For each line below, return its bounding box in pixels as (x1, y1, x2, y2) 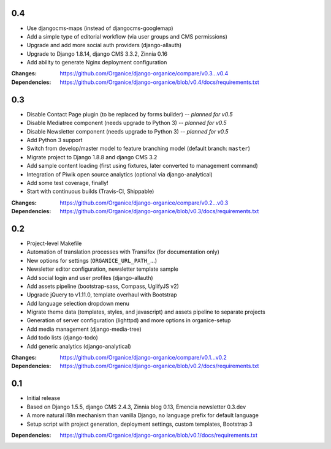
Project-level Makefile (26, 240, 82, 247)
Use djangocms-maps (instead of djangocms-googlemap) (26, 25, 174, 32)
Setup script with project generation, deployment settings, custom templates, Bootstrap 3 (26, 420, 253, 428)
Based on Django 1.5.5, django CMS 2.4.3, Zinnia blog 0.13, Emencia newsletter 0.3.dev (26, 403, 246, 410)
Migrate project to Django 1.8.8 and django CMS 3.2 (26, 153, 158, 160)
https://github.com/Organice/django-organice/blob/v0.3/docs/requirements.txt (59, 208, 259, 215)
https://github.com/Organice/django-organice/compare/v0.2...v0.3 (59, 199, 229, 206)
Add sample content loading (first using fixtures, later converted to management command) (26, 162, 259, 170)
